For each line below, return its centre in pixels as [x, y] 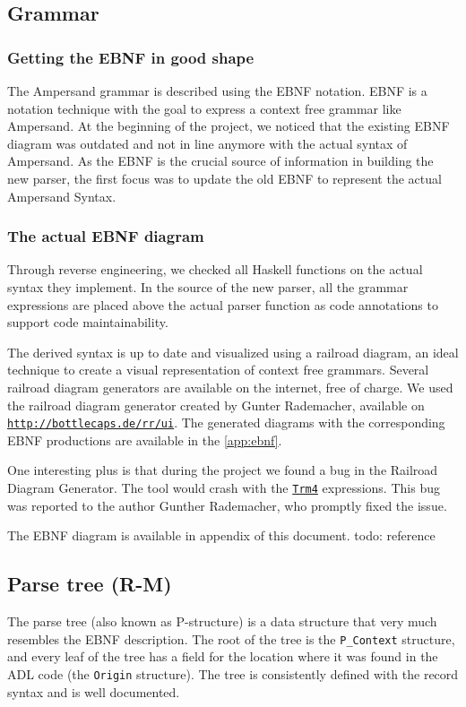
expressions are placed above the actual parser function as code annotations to [223, 304]
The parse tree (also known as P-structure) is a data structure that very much [222, 621]
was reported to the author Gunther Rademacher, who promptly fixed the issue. [227, 505]
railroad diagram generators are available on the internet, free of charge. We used [230, 387]
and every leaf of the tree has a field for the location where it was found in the [223, 656]
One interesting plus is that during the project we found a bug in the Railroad [223, 470]
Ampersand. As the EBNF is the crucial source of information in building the [220, 161]
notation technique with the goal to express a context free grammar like [204, 108]
